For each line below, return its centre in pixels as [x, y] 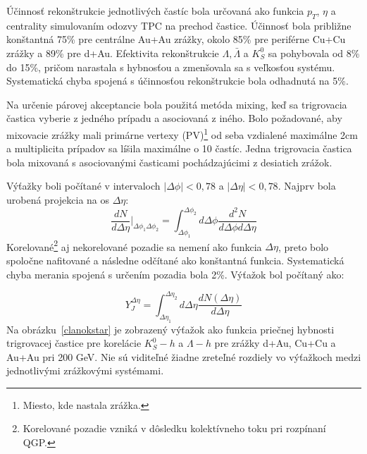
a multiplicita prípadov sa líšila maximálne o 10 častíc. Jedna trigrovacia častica [179, 148]
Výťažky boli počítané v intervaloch [83, 186]
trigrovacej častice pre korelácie [74, 343]
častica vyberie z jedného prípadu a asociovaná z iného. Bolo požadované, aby [174, 118]
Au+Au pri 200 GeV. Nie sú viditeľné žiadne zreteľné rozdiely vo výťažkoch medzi [184, 356]
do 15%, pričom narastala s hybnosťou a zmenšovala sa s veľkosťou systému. [171, 67]
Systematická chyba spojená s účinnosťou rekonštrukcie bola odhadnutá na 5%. [178, 81]
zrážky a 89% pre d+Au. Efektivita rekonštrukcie [113, 53]
